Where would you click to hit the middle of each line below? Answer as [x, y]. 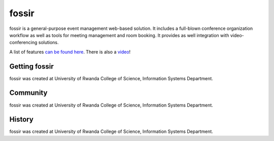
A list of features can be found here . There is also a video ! [70, 52]
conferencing [23, 43]
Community [28, 93]
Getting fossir [31, 66]
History [22, 119]
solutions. [48, 43]
